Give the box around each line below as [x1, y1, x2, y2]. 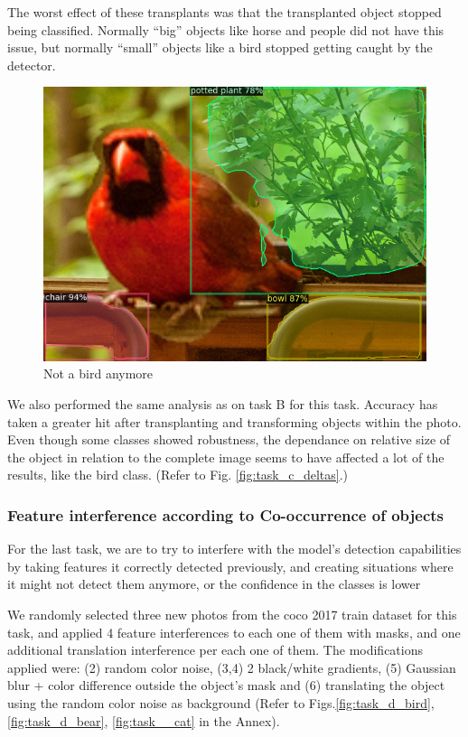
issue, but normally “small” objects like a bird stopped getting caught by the [7, 38, 433, 57]
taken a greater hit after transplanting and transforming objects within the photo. [7, 412, 462, 431]
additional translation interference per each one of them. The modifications [7, 640, 423, 659]
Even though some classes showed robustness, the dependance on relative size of [7, 430, 451, 449]
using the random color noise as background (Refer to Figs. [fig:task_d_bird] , [7, 693, 435, 712]
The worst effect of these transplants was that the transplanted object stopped [7, 3, 442, 21]
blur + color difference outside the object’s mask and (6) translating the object [7, 676, 445, 695]
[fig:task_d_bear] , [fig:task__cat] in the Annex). [7, 711, 280, 730]
